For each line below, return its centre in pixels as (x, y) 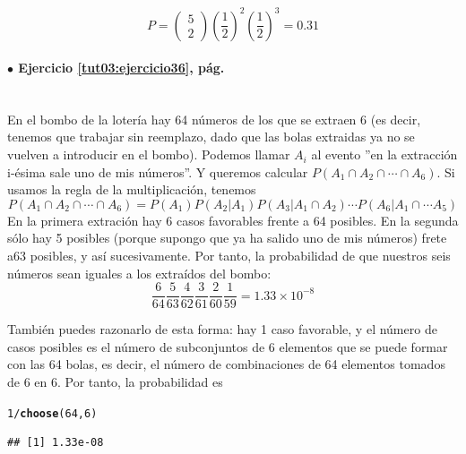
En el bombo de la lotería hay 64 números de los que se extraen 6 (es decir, (214, 119)
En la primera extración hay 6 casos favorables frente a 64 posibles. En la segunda (233, 220)
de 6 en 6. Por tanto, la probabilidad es (115, 382)
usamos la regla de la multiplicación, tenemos (132, 189)
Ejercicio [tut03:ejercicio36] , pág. (121, 68)
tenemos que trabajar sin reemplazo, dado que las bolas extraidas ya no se (211, 137)
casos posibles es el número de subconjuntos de (136, 346)
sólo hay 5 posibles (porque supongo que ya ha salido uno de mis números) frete (227, 238)
